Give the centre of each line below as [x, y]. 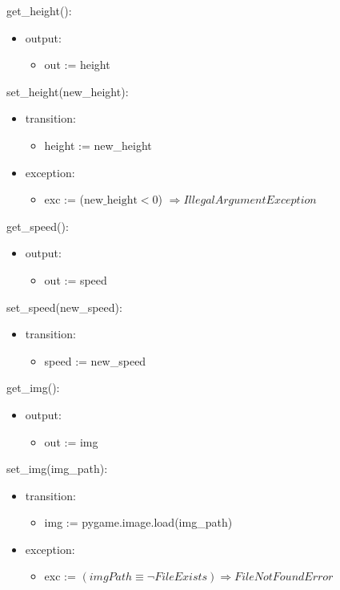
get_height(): [39, 10]
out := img [71, 441]
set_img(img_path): [57, 469]
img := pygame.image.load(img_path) [138, 522]
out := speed [76, 279]
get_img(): [33, 388]
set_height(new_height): [68, 91]
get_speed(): [38, 226]
